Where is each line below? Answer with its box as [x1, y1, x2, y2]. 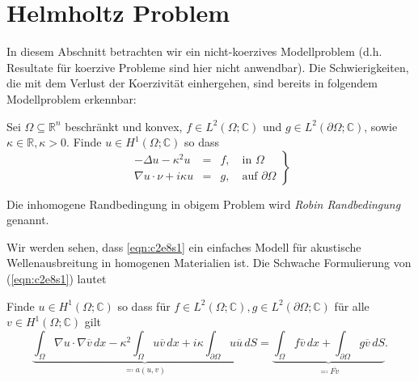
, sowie [364, 117, 398, 134]
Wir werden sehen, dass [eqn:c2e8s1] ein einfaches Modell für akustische [6, 238, 361, 255]
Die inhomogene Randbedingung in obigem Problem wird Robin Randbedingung [6, 195, 401, 212]
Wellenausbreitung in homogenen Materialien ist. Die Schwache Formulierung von [6, 254, 412, 271]
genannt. [6, 211, 49, 228]
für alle [334, 297, 369, 314]
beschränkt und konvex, [65, 117, 183, 134]
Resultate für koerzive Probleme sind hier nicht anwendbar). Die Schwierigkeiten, [6, 58, 409, 75]
